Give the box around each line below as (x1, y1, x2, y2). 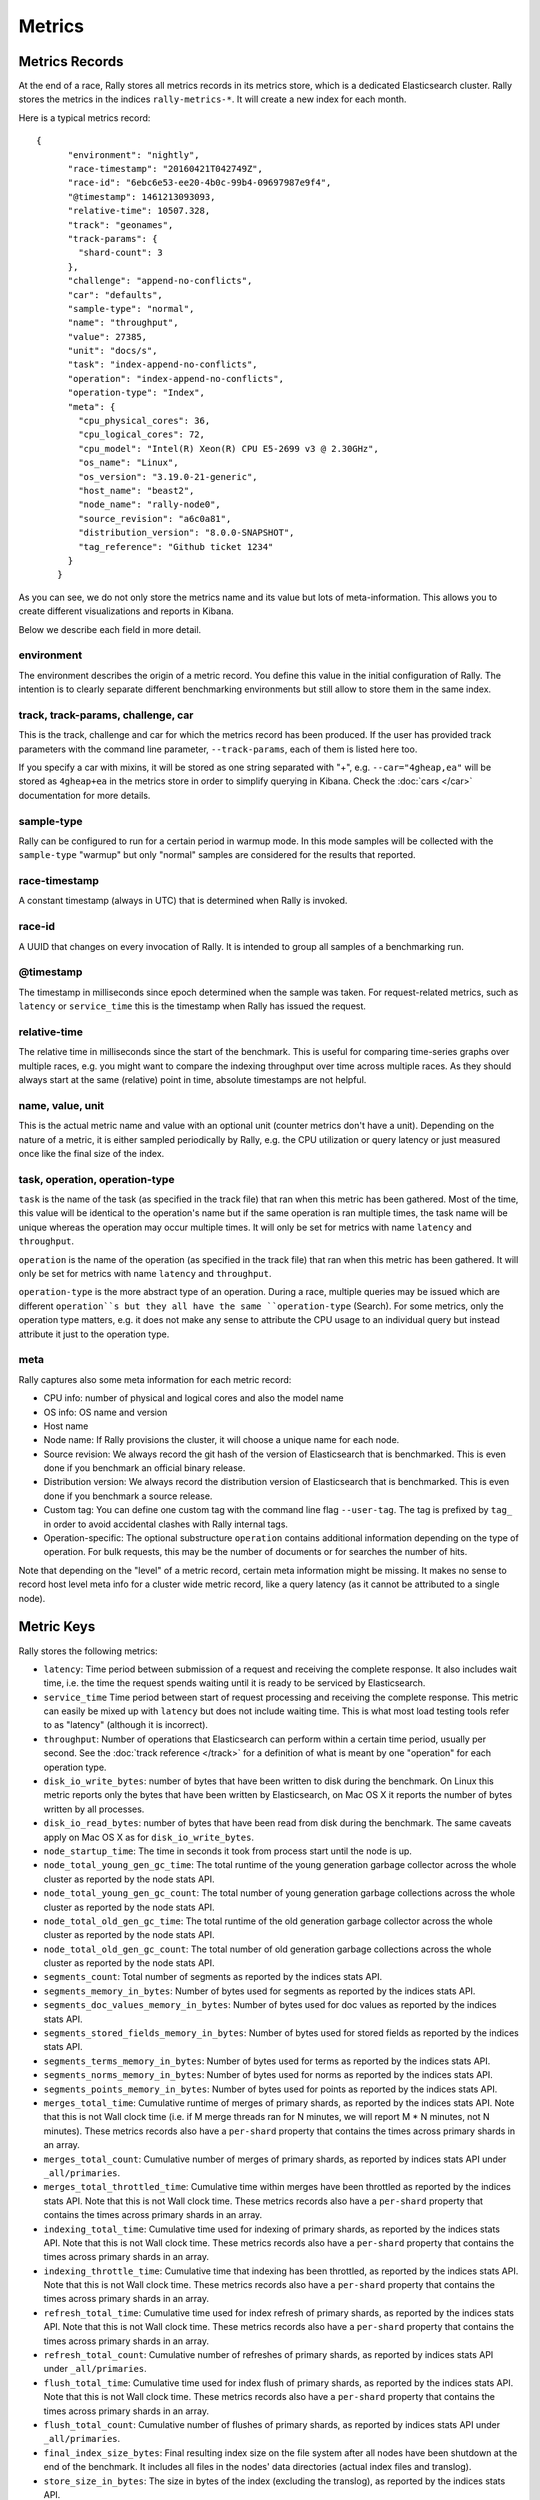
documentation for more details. (18, 789, 151, 801)
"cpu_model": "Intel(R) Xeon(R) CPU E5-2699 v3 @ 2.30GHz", (78, 443, 379, 454)
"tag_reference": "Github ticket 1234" (78, 541, 274, 552)
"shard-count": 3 (78, 247, 164, 259)
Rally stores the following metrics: (18, 1645, 159, 1657)
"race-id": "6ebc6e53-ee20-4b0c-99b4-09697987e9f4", (67, 177, 332, 189)
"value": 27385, (67, 331, 148, 342)
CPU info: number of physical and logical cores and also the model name (43, 1392, 344, 1404)
